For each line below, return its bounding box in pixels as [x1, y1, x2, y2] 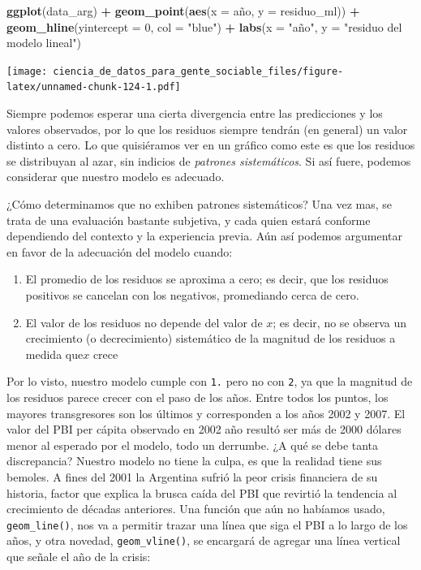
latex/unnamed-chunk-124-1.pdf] [6, 81, 181, 93]
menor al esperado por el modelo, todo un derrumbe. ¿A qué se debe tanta [6, 436, 379, 453]
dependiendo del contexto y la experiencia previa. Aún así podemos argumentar [6, 227, 402, 244]
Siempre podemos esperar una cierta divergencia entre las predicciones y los [6, 105, 383, 122]
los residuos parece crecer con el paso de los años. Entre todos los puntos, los [6, 389, 389, 406]
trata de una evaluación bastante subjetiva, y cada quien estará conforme [6, 211, 371, 228]
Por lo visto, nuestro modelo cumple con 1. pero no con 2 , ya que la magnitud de [6, 373, 413, 390]
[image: [6, 65, 48, 77]
